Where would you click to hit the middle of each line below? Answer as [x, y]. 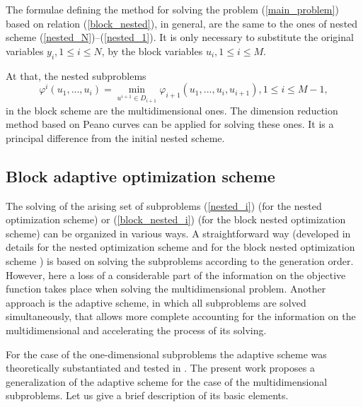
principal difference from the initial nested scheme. [115, 137]
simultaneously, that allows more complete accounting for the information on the [181, 316]
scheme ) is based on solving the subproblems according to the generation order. [180, 260]
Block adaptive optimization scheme [140, 176]
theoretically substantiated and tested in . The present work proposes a [160, 368]
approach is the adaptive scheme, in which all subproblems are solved [156, 302]
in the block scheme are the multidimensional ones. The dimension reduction [172, 110]
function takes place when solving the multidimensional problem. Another [166, 289]
